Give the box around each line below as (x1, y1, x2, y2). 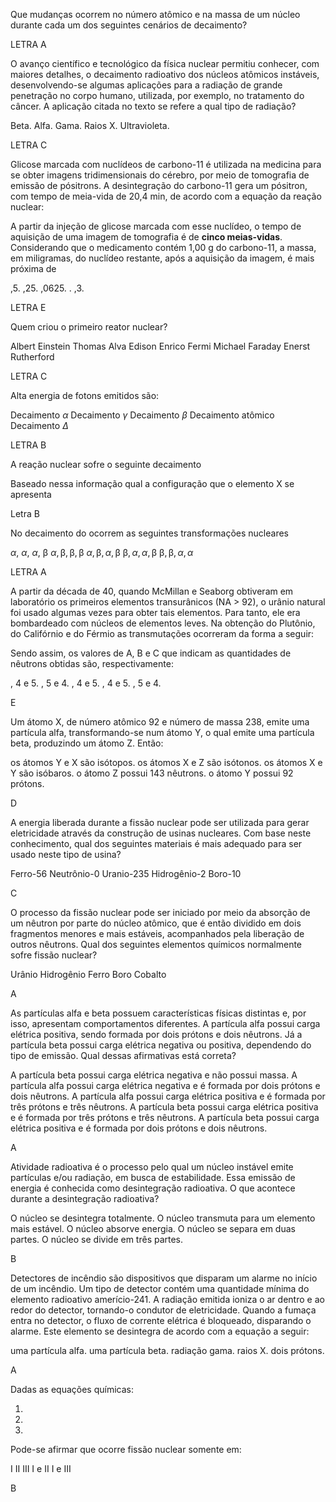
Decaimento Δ (10, 420, 69, 431)
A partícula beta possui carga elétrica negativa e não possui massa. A (10, 1069, 298, 1081)
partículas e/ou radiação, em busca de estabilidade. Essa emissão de (10, 1172, 296, 1183)
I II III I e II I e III (10, 1463, 72, 1474)
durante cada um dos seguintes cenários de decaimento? (10, 19, 248, 31)
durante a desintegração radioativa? (10, 1193, 160, 1204)
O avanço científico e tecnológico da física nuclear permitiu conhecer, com (10, 58, 320, 69)
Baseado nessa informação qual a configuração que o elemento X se (10, 478, 295, 489)
